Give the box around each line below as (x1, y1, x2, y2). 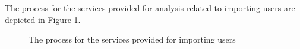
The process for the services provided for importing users (29, 33, 236, 45)
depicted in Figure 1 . (5, 13, 81, 25)
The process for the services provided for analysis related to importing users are (5, 2, 295, 14)
